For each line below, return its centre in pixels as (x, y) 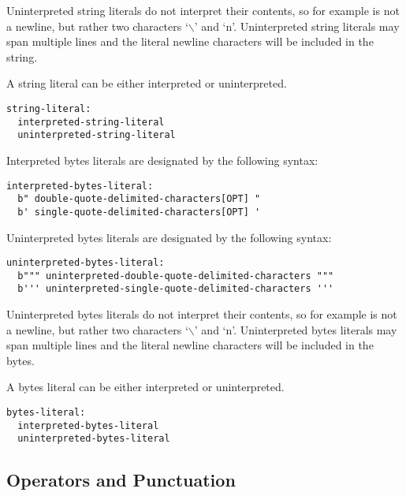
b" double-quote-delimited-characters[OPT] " (139, 199)
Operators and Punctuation (121, 480)
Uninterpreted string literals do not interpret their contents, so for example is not (203, 10)
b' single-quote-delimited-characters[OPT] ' (139, 212)
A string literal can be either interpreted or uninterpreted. (147, 83)
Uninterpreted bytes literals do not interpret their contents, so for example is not (202, 314)
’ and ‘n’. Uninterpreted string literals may (297, 26)
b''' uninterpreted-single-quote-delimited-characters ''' (176, 289)
